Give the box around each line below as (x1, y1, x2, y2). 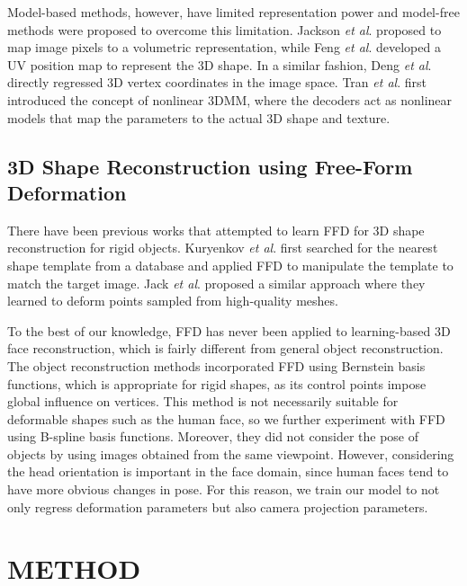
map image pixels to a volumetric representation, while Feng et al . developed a (7, 38, 441, 57)
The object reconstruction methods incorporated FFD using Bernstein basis (7, 356, 426, 375)
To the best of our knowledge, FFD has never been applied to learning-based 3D (7, 321, 451, 340)
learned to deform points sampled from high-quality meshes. (7, 291, 338, 310)
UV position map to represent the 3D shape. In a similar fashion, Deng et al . (7, 55, 432, 74)
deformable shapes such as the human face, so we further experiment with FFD (7, 409, 445, 428)
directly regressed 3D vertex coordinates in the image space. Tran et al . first (7, 73, 427, 92)
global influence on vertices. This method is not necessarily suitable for (7, 392, 399, 411)
